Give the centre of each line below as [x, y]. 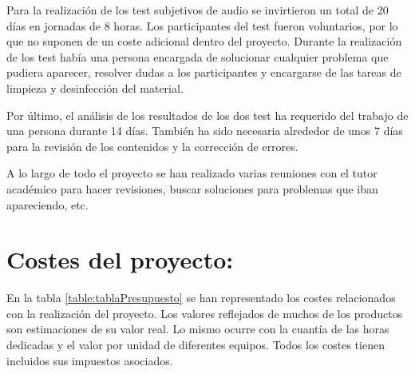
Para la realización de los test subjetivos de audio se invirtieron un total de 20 [198, 10]
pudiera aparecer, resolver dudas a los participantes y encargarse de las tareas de [204, 72]
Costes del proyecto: [120, 259]
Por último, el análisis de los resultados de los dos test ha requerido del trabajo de [207, 115]
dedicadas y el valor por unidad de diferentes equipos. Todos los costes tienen [196, 345]
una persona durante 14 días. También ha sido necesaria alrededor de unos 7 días [205, 131]
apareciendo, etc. [47, 204]
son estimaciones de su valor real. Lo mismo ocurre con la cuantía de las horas [198, 329]
